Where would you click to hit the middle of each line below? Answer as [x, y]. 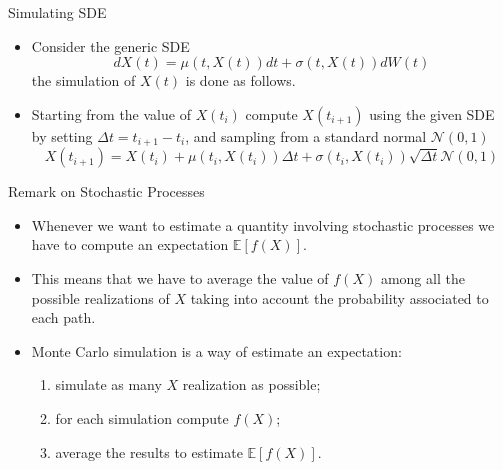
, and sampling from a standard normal [306, 135]
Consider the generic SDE [110, 45]
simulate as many [108, 384]
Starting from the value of [111, 113]
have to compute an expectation [130, 244]
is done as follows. [240, 80]
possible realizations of [100, 297]
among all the [422, 278]
